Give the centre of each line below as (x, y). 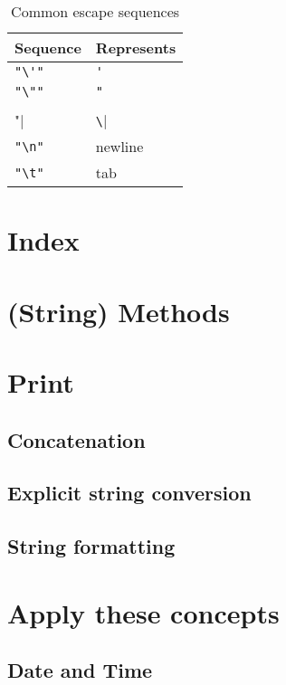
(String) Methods (119, 311)
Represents (136, 48)
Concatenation (76, 439)
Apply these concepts (143, 612)
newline (119, 146)
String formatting (91, 546)
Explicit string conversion (129, 493)
